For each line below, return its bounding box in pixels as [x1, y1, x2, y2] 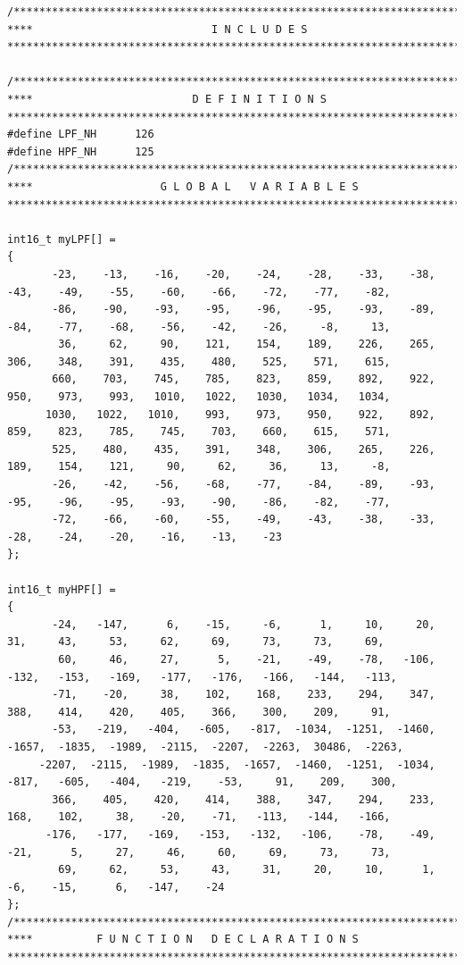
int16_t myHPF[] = [7, 583, 116, 596]
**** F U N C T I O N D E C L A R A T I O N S [7, 933, 359, 946]
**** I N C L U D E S [7, 22, 308, 36]
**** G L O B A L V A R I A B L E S [7, 180, 359, 193]
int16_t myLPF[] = [7, 232, 116, 246]
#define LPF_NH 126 [7, 128, 154, 141]
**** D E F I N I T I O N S [7, 92, 327, 105]
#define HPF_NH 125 [7, 145, 154, 158]
